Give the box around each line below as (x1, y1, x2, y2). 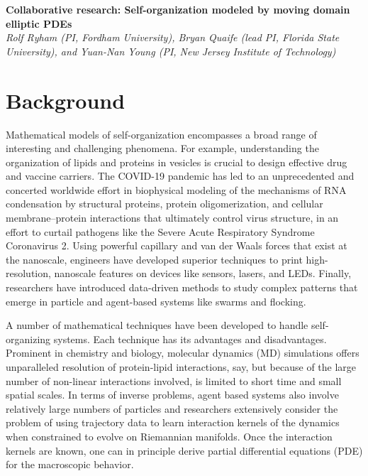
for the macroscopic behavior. (6, 457, 134, 472)
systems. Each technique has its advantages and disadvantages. (53, 331, 327, 346)
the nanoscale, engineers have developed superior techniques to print (6, 251, 303, 266)
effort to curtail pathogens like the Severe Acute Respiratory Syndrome (6, 224, 315, 239)
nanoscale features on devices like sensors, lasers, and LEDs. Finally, (54, 266, 352, 281)
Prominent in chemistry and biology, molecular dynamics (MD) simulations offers (6, 345, 359, 360)
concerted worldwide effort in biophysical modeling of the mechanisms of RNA (6, 182, 347, 197)
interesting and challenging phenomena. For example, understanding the (6, 141, 319, 156)
